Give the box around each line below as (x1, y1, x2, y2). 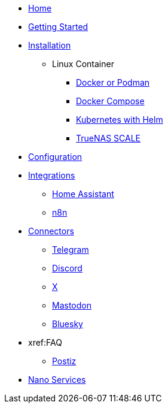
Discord (52, 263, 83, 273)
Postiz (52, 356, 77, 366)
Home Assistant (52, 189, 114, 199)
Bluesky (52, 319, 83, 329)
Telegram (52, 244, 89, 255)
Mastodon (52, 300, 91, 310)
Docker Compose (76, 96, 145, 106)
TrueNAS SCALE (76, 133, 141, 143)
